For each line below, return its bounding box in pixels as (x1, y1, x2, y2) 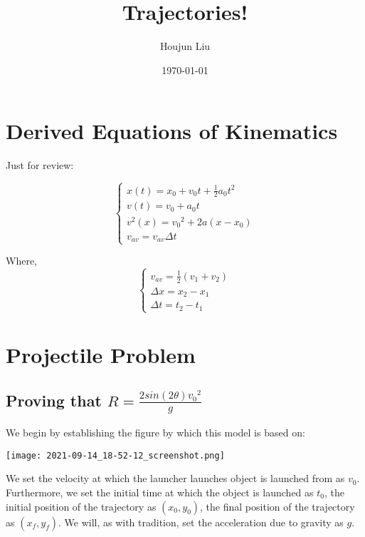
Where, (6, 253, 37, 268)
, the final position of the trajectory (200, 498, 355, 513)
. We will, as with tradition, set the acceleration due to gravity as (58, 514, 344, 529)
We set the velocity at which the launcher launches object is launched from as (6, 471, 345, 486)
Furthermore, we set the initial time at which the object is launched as (6, 485, 314, 500)
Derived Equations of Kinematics (6, 116, 338, 145)
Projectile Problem (6, 339, 196, 369)
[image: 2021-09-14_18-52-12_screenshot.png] (6, 450, 225, 461)
